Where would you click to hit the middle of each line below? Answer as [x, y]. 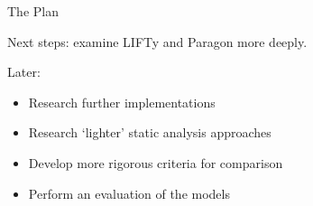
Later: [24, 72]
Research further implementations [122, 102]
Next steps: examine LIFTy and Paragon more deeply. [157, 41]
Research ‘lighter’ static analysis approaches [150, 132]
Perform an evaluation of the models [129, 193]
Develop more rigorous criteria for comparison [156, 162]
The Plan [33, 11]
